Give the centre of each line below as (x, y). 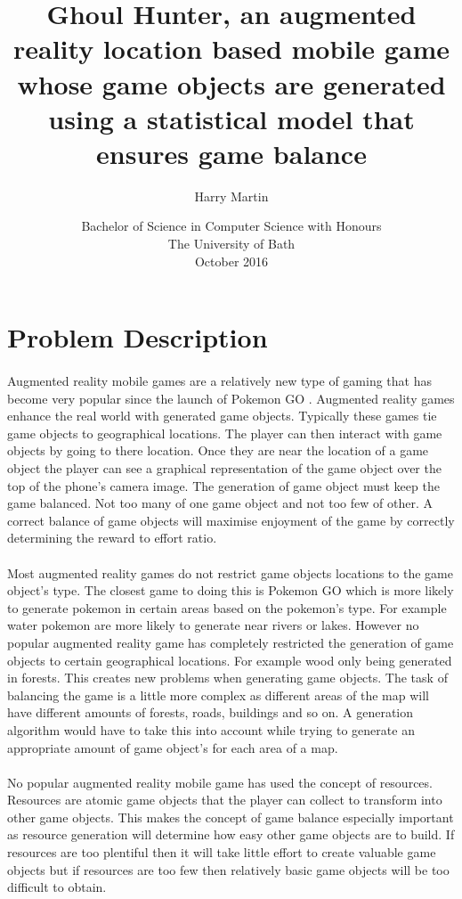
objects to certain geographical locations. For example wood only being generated (230, 660)
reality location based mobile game (231, 49)
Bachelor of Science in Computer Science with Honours (231, 226)
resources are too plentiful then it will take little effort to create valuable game (222, 852)
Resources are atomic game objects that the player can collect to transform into (225, 800)
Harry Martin (231, 196)
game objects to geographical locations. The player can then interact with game (225, 433)
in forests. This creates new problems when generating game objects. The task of (227, 678)
